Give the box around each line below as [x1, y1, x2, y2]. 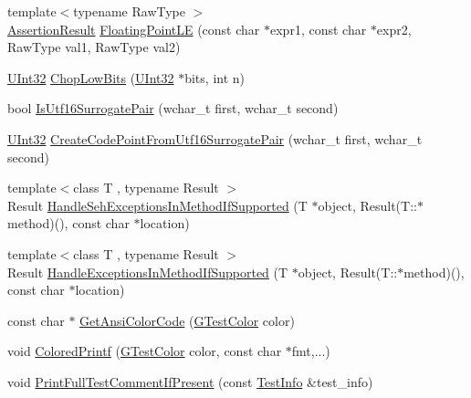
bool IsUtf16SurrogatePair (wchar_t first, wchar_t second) [7, 99, 339, 118]
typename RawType [73, 2, 186, 20]
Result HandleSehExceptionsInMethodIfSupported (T [7, 195, 308, 215]
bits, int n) [184, 68, 246, 87]
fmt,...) [291, 341, 330, 361]
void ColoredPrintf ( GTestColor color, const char [7, 341, 282, 361]
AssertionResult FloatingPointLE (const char [7, 19, 260, 38]
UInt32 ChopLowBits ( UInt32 [7, 68, 174, 87]
